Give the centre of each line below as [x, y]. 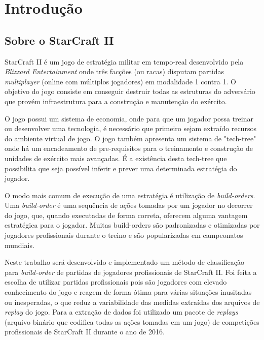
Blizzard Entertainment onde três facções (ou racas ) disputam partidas [115, 71]
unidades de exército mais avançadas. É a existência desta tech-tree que [116, 158]
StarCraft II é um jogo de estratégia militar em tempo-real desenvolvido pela [124, 61]
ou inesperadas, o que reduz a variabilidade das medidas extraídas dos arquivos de [132, 302]
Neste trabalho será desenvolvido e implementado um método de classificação [124, 262]
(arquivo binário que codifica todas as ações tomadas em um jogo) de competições [132, 321]
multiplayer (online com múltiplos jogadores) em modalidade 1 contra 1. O [120, 81]
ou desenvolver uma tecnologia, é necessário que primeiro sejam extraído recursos [130, 128]
